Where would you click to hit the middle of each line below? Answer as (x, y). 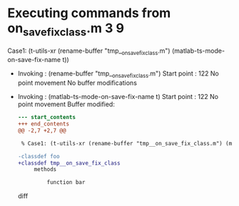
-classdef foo (39, 156)
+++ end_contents (44, 124)
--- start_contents (47, 118)
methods (45, 170)
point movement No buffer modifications (77, 83)
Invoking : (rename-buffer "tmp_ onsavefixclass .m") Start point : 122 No (118, 74)
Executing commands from (89, 13)
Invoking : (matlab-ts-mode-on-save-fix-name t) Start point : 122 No (118, 97)
